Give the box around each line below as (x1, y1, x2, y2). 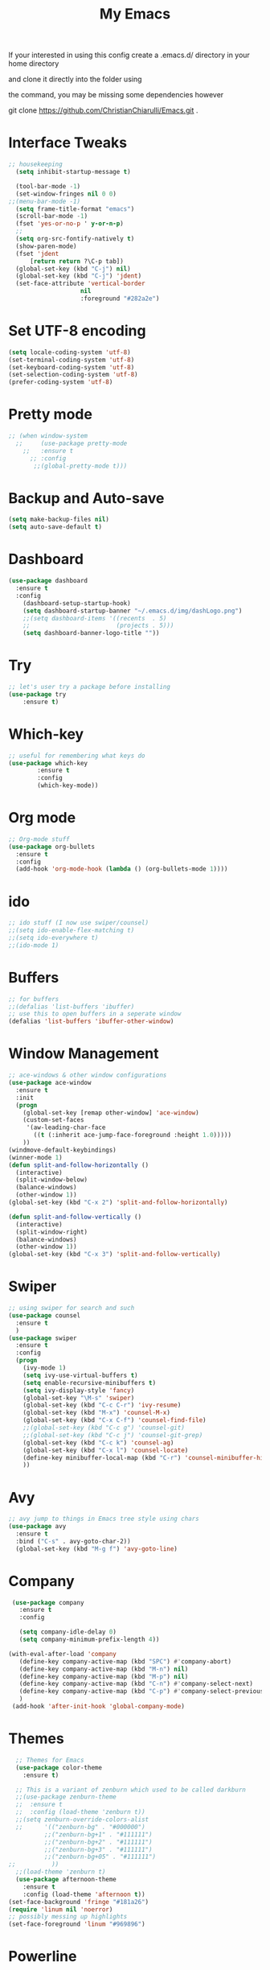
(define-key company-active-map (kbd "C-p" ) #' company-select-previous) (18, 1688, 268, 1696)
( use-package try (8, 690, 67, 699)
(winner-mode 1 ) (8, 1153, 63, 1161)
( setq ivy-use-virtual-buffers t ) (22, 1371, 138, 1379)
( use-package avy (8, 1523, 67, 1531)
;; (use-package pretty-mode (15, 439, 128, 447)
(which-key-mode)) (37, 781, 99, 789)
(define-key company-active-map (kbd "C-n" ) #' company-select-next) (18, 1679, 253, 1688)
